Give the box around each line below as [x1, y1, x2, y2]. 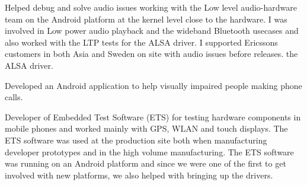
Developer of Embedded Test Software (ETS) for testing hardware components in [5, 110, 301, 123]
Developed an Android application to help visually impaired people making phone [5, 79, 302, 91]
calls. [5, 91, 23, 103]
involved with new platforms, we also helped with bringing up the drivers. [5, 168, 273, 181]
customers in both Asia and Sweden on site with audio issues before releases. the [5, 47, 298, 60]
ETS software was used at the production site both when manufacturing [5, 133, 267, 146]
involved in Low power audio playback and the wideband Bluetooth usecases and [5, 24, 299, 37]
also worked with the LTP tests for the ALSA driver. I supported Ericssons [5, 36, 278, 48]
